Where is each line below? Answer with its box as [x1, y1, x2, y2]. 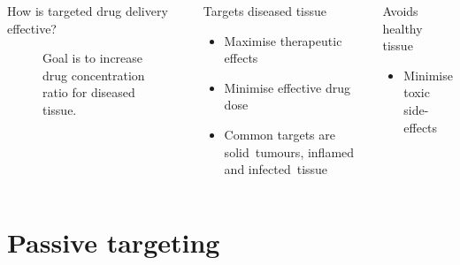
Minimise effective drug [224, 78, 351, 96]
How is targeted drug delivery [7, 2, 168, 19]
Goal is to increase [42, 49, 143, 67]
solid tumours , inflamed [224, 142, 355, 161]
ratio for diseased [42, 83, 135, 102]
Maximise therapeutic [224, 31, 342, 49]
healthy [382, 19, 423, 37]
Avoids [382, 2, 418, 19]
